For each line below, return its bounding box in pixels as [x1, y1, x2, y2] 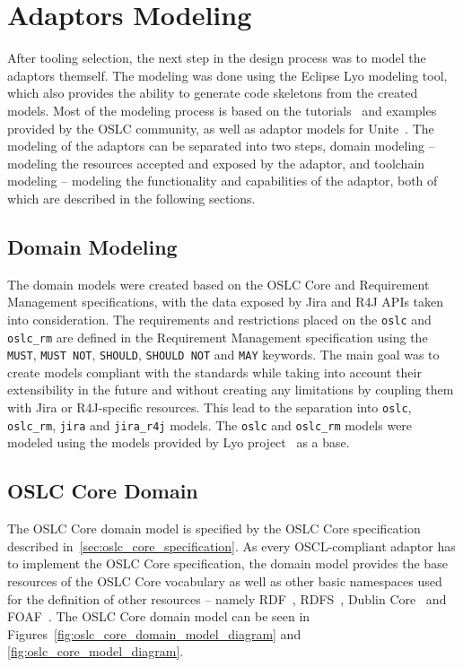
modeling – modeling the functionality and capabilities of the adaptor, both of [7, 171, 438, 190]
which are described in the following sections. [7, 188, 256, 207]
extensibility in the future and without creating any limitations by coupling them [7, 380, 454, 399]
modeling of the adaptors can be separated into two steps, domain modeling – [7, 136, 435, 155]
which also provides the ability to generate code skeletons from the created [7, 83, 418, 102]
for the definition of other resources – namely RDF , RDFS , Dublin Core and [7, 589, 447, 608]
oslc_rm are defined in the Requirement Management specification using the [7, 327, 428, 346]
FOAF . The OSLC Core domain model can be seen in [7, 607, 310, 626]
